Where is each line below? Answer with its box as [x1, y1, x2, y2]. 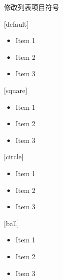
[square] [4, 85, 28, 95]
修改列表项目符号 [4, 2, 59, 12]
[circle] [4, 151, 24, 162]
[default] [4, 18, 29, 29]
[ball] [4, 218, 19, 228]
